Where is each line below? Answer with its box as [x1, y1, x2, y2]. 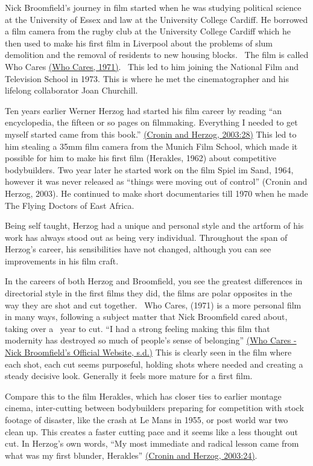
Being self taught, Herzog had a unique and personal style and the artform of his [5, 219, 304, 232]
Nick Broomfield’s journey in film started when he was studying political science [5, 1, 302, 13]
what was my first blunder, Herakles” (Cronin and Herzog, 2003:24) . [5, 448, 258, 461]
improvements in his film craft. [5, 254, 119, 267]
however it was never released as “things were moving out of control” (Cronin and [5, 175, 308, 188]
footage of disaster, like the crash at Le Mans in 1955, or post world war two [5, 413, 288, 426]
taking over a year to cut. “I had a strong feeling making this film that [5, 322, 270, 334]
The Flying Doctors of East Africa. [5, 199, 134, 211]
